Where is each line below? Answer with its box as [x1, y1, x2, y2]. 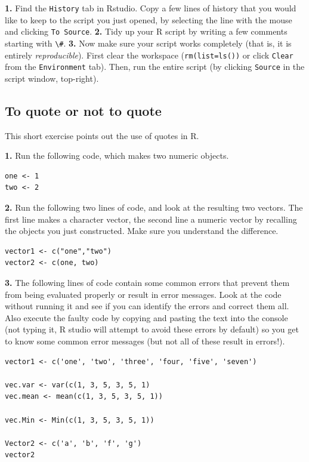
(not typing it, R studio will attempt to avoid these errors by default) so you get [5, 323, 299, 335]
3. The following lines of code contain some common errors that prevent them [5, 276, 290, 289]
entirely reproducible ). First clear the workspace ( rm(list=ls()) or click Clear [5, 48, 293, 61]
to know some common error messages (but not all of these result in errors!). [5, 334, 285, 347]
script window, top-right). [5, 72, 99, 84]
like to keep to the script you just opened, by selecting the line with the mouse [5, 13, 292, 26]
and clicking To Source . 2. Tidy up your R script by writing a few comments [5, 25, 288, 38]
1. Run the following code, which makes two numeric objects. [5, 149, 229, 162]
